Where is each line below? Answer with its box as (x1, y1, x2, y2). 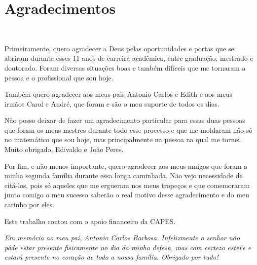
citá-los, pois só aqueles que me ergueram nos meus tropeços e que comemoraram (4, 180, 250, 190)
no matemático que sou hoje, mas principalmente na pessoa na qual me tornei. (4, 134, 242, 145)
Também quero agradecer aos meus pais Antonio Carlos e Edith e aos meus (4, 89, 232, 99)
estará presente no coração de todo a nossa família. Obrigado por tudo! (4, 252, 219, 262)
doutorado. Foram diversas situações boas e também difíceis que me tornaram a (4, 62, 246, 73)
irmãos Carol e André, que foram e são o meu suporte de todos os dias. (4, 98, 220, 109)
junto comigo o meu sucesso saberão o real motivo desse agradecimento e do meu (4, 189, 249, 200)
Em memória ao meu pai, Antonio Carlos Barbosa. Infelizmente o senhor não (4, 232, 240, 243)
